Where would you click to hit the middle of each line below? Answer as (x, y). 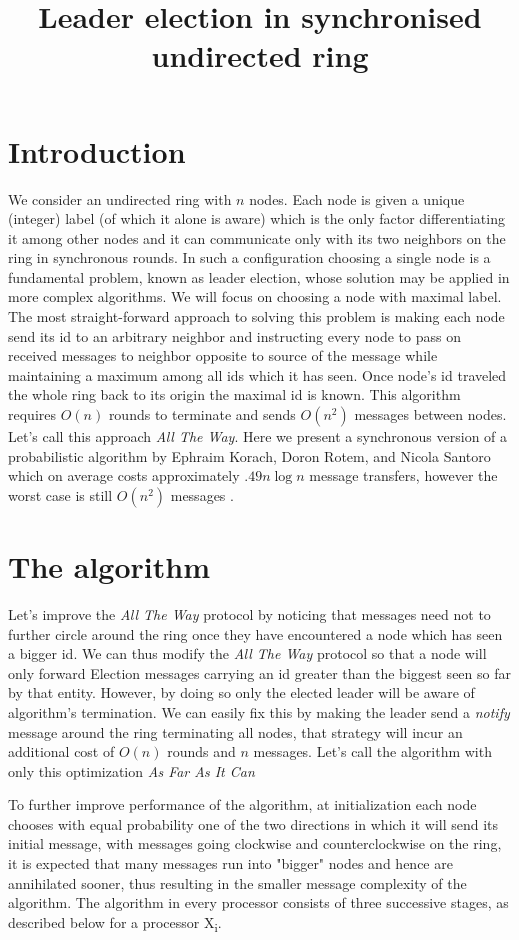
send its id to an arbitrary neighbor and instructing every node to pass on (234, 335)
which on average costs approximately (124, 475)
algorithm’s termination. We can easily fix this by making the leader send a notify (259, 711)
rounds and (201, 751)
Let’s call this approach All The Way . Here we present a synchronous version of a (258, 436)
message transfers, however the (403, 475)
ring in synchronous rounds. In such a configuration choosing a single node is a (249, 257)
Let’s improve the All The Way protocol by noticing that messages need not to (249, 613)
